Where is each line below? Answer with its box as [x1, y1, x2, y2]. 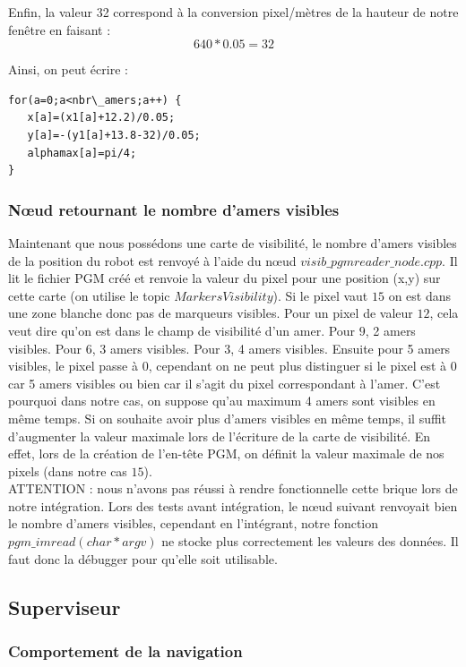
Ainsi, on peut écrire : [8, 60, 128, 79]
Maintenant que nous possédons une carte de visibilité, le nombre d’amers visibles [8, 233, 457, 252]
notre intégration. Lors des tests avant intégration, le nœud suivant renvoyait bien [8, 496, 458, 515]
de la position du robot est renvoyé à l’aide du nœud [8, 251, 297, 269]
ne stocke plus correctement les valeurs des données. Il [161, 532, 459, 551]
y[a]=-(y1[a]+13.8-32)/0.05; [27, 128, 201, 141]
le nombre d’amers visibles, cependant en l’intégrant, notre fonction [8, 514, 379, 533]
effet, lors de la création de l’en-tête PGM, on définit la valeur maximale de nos [8, 444, 444, 463]
